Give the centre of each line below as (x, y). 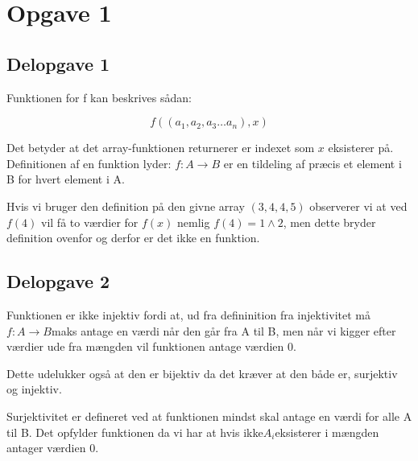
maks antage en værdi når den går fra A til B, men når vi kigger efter (223, 330)
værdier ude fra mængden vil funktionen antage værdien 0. (151, 346)
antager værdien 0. (53, 448)
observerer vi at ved (358, 206)
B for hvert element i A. (66, 179)
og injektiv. (34, 389)
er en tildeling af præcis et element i (312, 163)
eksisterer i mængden (327, 432)
